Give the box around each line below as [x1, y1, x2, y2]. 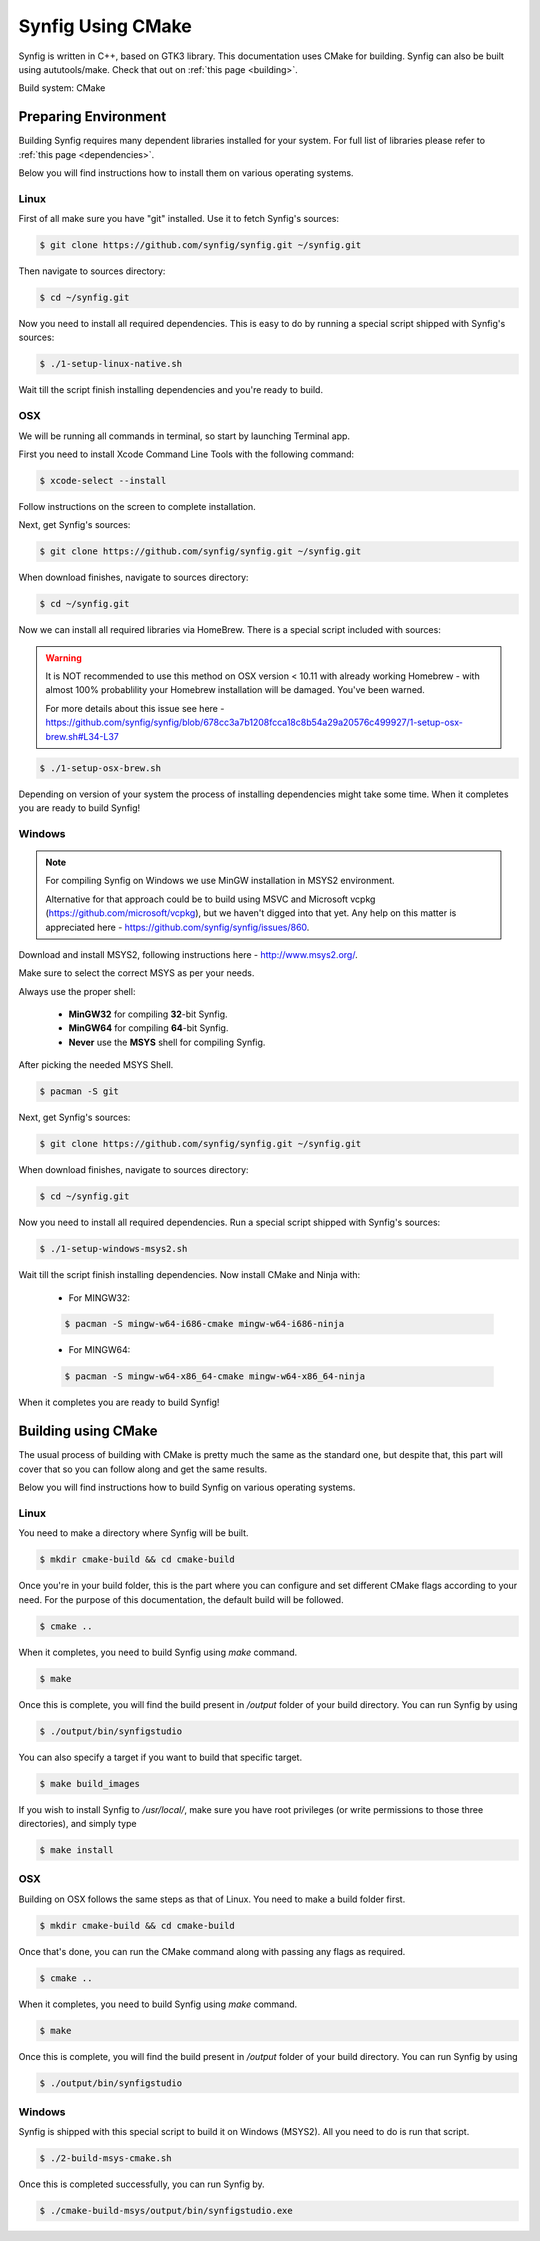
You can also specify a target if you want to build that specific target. [18, 1751, 303, 1763]
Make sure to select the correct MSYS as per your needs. [18, 967, 255, 979]
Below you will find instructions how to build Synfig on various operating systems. [18, 1481, 356, 1494]
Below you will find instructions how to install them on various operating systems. [18, 167, 354, 179]
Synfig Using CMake [18, 15, 192, 37]
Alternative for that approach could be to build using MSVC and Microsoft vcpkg [45, 893, 376, 905]
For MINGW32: [68, 1291, 130, 1304]
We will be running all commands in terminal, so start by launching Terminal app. [18, 430, 350, 442]
